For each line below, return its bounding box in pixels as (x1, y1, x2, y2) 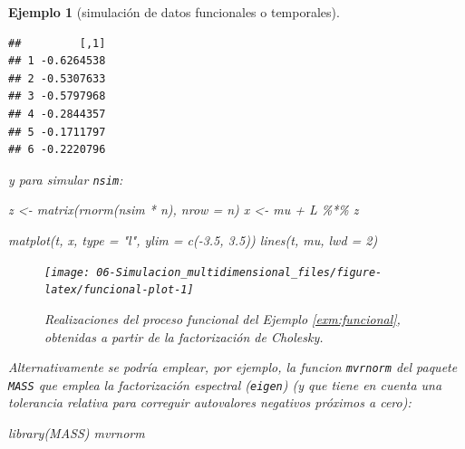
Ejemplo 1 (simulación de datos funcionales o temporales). (8, 3, 340, 21)
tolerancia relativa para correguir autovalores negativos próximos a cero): (8, 393, 412, 412)
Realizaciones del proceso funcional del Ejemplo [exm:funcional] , (44, 309, 401, 328)
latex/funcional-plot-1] (44, 283, 194, 297)
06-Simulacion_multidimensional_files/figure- (96, 265, 383, 279)
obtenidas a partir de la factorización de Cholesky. (44, 327, 324, 346)
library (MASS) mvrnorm (8, 424, 145, 442)
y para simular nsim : (8, 169, 123, 188)
